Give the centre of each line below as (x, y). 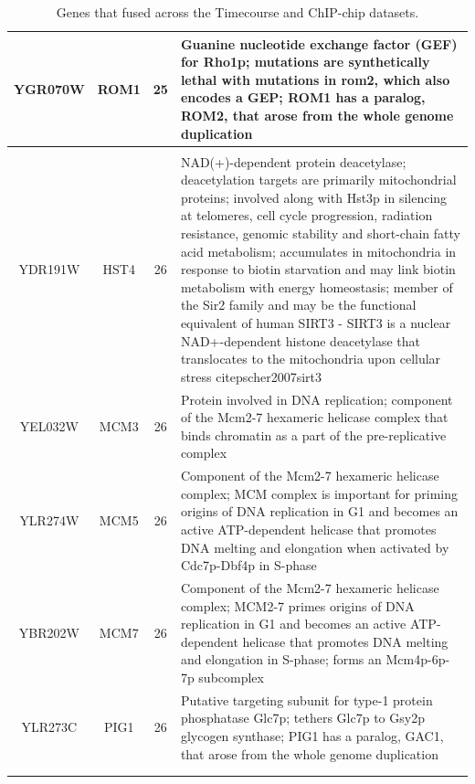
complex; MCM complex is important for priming (319, 493)
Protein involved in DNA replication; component (317, 399)
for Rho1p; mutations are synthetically (305, 62)
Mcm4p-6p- (418, 659)
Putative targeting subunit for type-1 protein (306, 699)
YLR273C (49, 727)
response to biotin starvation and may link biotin (318, 269)
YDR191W (49, 269)
